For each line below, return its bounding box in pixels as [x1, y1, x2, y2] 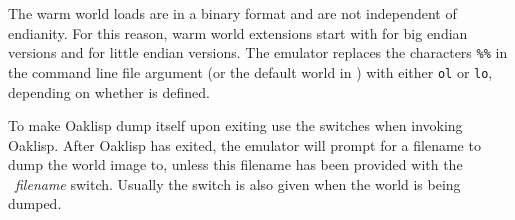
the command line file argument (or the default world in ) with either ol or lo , [8, 61, 493, 82]
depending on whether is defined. [8, 81, 210, 102]
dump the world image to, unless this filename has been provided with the [8, 154, 463, 175]
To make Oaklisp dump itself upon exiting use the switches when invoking [8, 115, 463, 136]
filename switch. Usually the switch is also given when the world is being [15, 173, 461, 194]
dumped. [8, 193, 62, 214]
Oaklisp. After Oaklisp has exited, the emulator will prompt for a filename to [8, 134, 481, 155]
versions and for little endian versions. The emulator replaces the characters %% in [8, 42, 508, 63]
